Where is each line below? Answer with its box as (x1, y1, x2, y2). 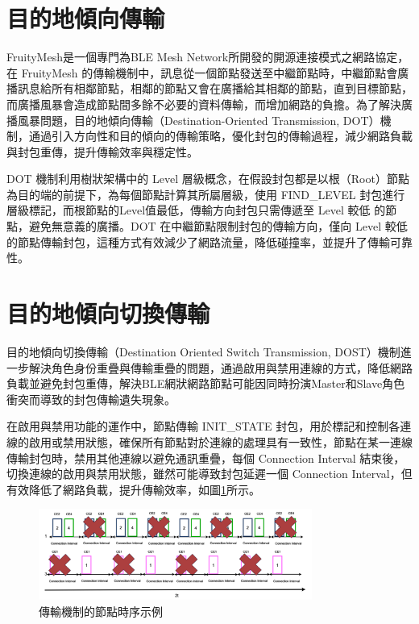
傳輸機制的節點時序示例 (39, 602, 163, 619)
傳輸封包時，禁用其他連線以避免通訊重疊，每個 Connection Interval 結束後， (6, 449, 405, 466)
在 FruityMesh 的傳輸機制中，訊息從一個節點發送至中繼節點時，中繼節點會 (6, 64, 398, 81)
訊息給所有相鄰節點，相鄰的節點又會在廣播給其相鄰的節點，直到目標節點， (17, 80, 413, 97)
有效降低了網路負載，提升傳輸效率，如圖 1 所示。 (6, 480, 260, 497)
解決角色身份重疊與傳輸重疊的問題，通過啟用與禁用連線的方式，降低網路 (28, 359, 413, 376)
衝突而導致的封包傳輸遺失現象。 (6, 390, 176, 407)
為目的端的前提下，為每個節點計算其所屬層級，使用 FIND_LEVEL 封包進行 (6, 185, 405, 202)
